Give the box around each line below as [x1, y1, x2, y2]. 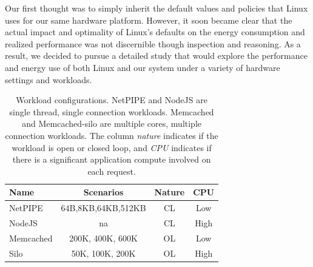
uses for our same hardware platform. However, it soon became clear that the [5, 13, 292, 26]
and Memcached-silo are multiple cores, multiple [22, 117, 201, 130]
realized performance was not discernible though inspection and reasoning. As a [5, 37, 301, 50]
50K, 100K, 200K [71, 246, 136, 259]
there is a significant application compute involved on [12, 153, 211, 166]
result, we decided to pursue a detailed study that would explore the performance [5, 49, 308, 62]
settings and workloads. [5, 73, 92, 86]
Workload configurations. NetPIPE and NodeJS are [16, 93, 207, 106]
